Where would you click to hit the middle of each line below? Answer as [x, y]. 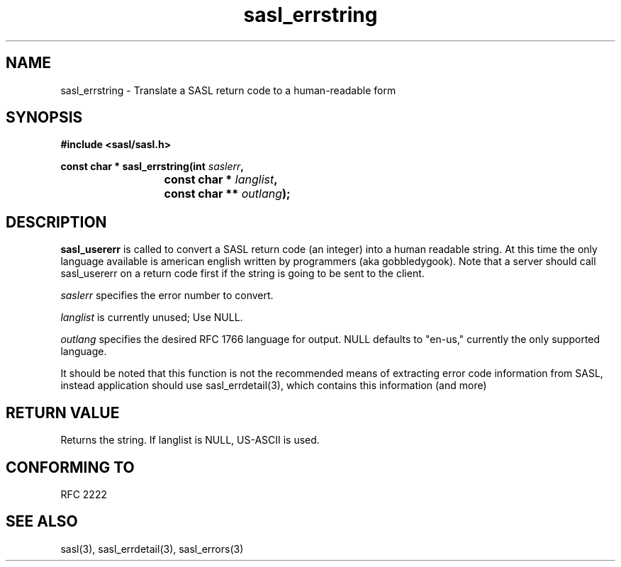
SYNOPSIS [44, 118]
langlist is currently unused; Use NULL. [152, 318]
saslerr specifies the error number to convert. [167, 296]
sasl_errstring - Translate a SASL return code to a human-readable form [228, 90]
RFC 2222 [84, 494]
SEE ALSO [42, 522]
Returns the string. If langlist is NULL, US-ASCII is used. [190, 440]
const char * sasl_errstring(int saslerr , [152, 167]
